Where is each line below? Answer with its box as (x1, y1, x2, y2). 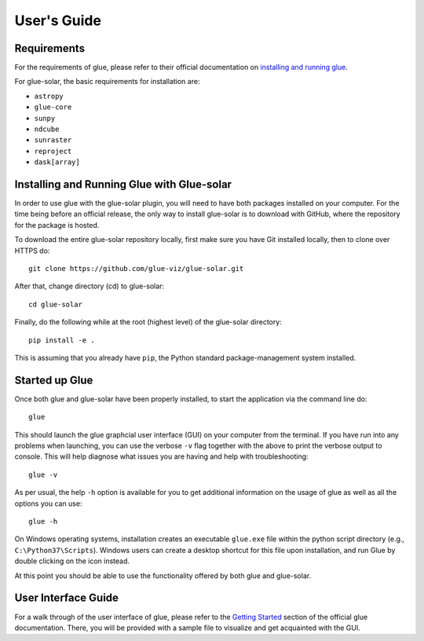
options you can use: (14, 499, 82, 508)
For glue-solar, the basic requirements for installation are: (14, 77, 200, 86)
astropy (34, 91, 64, 101)
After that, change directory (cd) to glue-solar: (14, 281, 165, 291)
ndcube (34, 125, 60, 134)
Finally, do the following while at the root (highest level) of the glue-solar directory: (14, 317, 282, 327)
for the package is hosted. (14, 220, 100, 229)
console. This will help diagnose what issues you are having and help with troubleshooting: (14, 452, 309, 461)
